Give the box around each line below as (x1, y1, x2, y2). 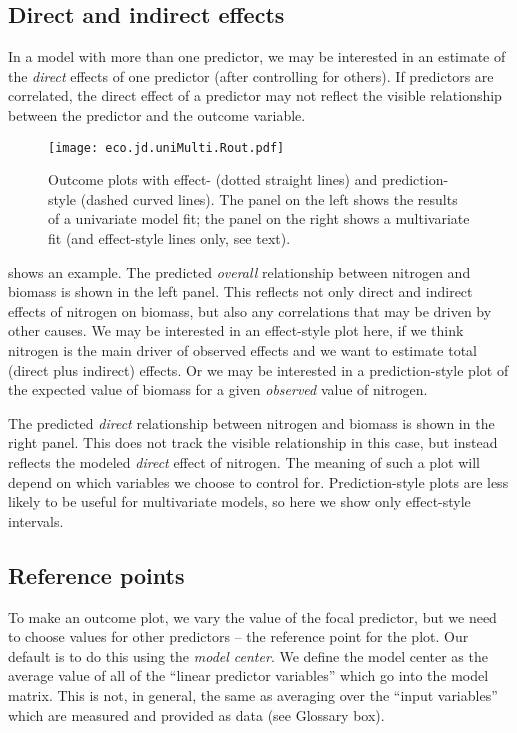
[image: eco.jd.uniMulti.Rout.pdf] (48, 140, 285, 155)
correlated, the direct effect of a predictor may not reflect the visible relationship (8, 85, 502, 106)
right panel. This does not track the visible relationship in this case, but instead (8, 432, 498, 453)
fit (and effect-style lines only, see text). (48, 228, 291, 249)
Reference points (8, 559, 185, 590)
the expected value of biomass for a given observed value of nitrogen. (8, 379, 428, 400)
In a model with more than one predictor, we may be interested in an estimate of (8, 46, 506, 67)
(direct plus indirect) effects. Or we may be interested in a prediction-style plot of (8, 359, 509, 380)
